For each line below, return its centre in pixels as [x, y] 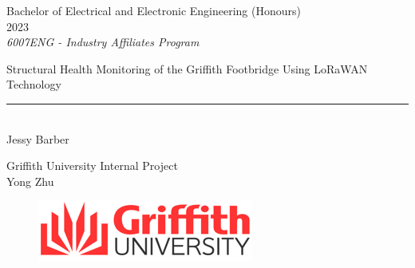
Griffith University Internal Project [92, 166]
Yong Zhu [30, 181]
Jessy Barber [38, 138]
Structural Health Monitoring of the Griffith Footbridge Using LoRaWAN [187, 68]
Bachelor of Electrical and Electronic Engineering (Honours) [154, 10]
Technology [34, 84]
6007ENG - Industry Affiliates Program [103, 42]
